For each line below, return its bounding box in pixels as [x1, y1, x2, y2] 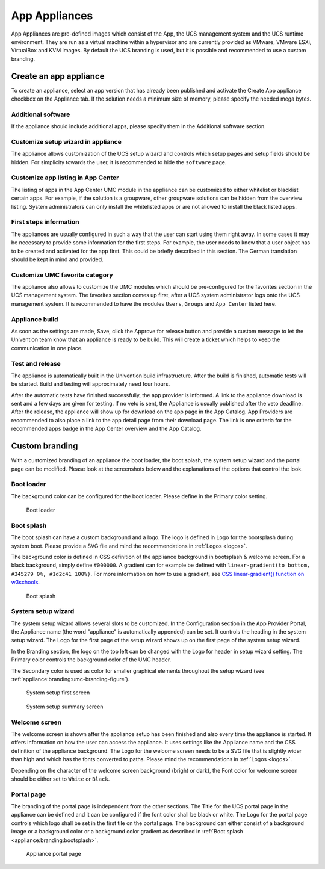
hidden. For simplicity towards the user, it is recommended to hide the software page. [11, 158, 227, 165]
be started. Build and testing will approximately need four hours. [11, 380, 170, 388]
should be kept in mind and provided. [11, 256, 104, 263]
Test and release [11, 359, 61, 368]
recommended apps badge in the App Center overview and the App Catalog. [11, 425, 202, 433]
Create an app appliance [11, 71, 105, 81]
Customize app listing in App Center [11, 173, 119, 182]
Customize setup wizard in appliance [11, 137, 122, 146]
